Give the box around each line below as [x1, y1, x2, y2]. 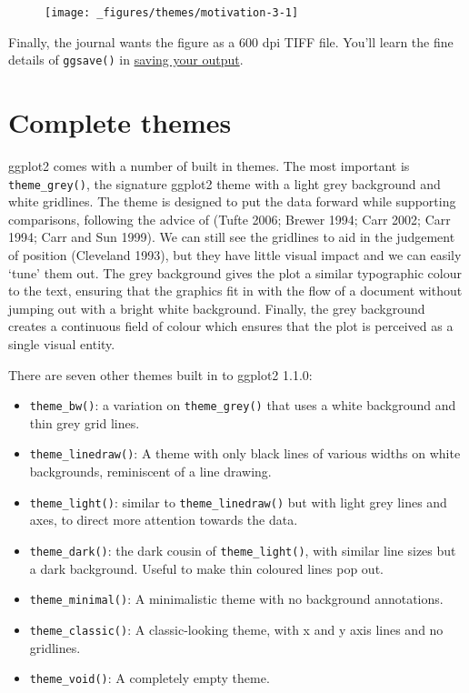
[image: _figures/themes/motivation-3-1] [45, 6, 299, 19]
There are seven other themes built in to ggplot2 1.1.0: [8, 365, 313, 384]
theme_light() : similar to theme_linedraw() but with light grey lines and [29, 492, 447, 511]
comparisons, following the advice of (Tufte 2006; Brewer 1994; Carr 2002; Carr [8, 209, 451, 228]
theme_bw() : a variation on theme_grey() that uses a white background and [29, 396, 456, 415]
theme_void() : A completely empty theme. [29, 668, 270, 688]
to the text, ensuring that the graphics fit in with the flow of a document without [8, 281, 463, 300]
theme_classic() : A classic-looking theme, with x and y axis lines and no [29, 619, 444, 638]
